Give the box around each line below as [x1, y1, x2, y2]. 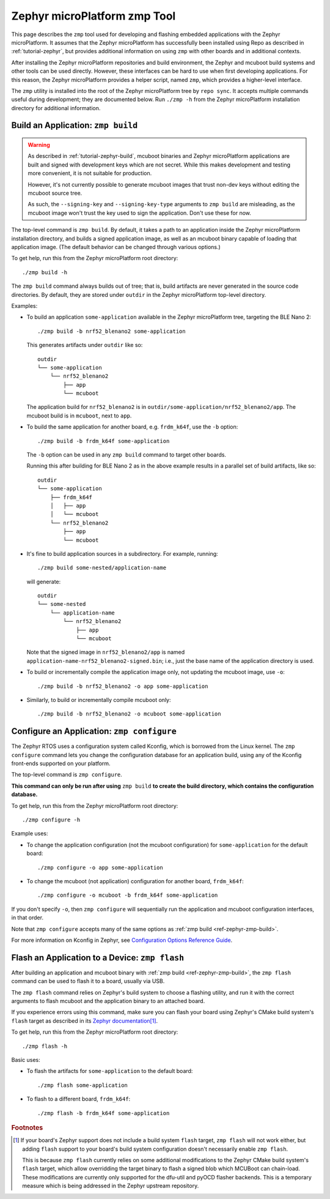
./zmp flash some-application [37, 1081, 128, 1089]
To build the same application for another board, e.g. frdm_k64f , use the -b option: [26, 423, 238, 431]
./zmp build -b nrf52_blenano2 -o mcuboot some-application [37, 711, 221, 717]
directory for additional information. [11, 104, 101, 111]
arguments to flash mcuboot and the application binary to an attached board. [11, 998, 205, 1005]
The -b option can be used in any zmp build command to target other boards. [26, 451, 226, 458]
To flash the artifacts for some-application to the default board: [26, 1067, 193, 1075]
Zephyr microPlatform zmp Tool [11, 9, 176, 23]
